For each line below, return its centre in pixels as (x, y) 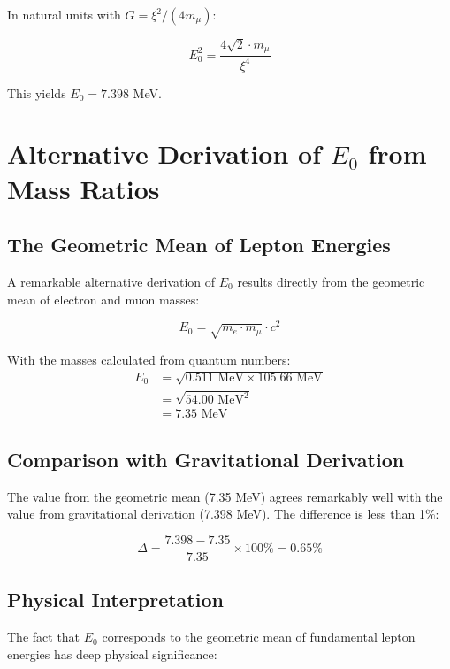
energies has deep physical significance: (112, 654)
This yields (37, 92)
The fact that (44, 637)
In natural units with (64, 14)
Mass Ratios (84, 188)
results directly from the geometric (331, 281)
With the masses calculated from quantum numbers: (149, 359)
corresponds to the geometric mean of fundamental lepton (259, 637)
